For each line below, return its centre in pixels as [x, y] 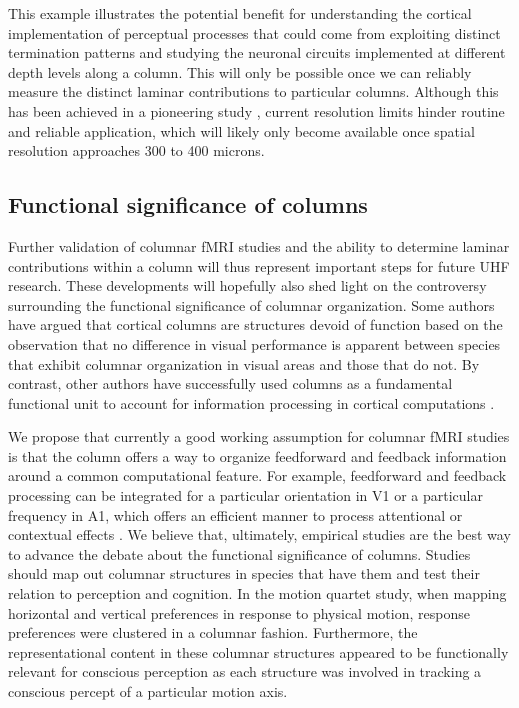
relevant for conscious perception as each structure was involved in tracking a [245, 671]
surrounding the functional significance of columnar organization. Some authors [251, 304]
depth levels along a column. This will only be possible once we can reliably [240, 71]
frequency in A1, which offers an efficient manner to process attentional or [235, 514]
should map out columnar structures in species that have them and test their [244, 573]
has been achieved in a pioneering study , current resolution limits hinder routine [256, 110]
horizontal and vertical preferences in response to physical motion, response [239, 612]
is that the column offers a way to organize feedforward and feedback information [257, 455]
